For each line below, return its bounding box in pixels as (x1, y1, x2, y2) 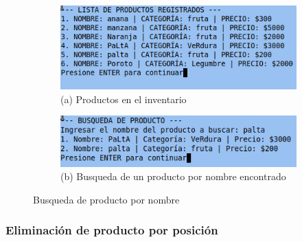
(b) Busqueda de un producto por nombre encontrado (60, 169, 286, 184)
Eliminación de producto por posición (5, 221, 218, 239)
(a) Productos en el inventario (60, 91, 187, 106)
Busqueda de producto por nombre (33, 192, 180, 206)
